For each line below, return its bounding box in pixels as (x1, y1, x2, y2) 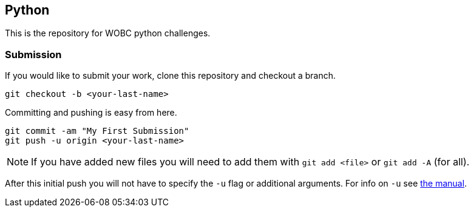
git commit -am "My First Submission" (5, 126, 189, 136)
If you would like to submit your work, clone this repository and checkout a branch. (5, 70, 336, 81)
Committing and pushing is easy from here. (5, 107, 177, 118)
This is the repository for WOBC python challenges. (5, 28, 211, 39)
